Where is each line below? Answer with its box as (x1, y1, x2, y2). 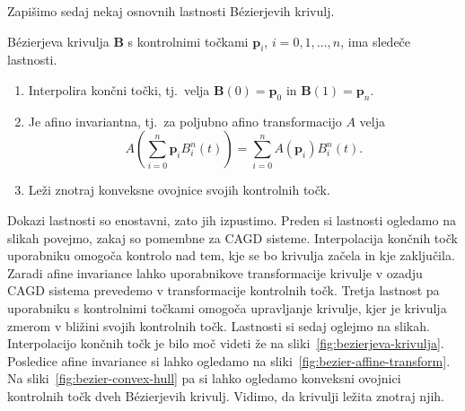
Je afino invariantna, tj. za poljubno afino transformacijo (28, 111, 342, 130)
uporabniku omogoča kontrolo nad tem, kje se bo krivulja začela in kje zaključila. (7, 246, 455, 265)
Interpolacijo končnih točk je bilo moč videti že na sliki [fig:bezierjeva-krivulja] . (7, 334, 444, 353)
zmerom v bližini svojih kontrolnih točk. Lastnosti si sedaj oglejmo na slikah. (7, 316, 430, 335)
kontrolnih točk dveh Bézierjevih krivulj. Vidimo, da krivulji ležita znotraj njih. (7, 386, 444, 405)
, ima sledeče (340, 31, 411, 50)
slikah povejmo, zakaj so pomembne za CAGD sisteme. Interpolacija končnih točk (7, 228, 458, 247)
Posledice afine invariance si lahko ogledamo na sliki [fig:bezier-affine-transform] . (7, 351, 451, 370)
